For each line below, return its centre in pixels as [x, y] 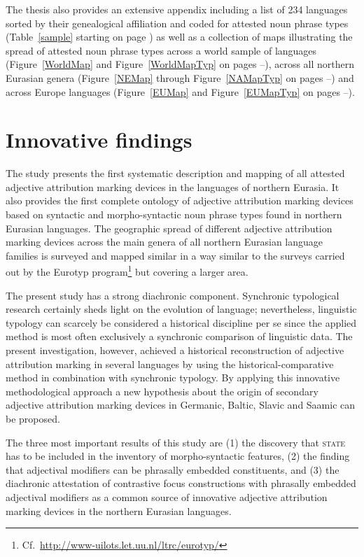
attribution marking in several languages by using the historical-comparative [170, 364]
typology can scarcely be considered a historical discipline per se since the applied [181, 322]
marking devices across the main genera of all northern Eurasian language [164, 242]
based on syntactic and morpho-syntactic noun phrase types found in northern [174, 214]
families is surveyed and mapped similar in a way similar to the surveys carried [175, 255]
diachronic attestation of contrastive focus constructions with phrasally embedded [181, 483]
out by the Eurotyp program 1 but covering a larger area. [127, 271]
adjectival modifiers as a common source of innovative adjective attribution [167, 497]
